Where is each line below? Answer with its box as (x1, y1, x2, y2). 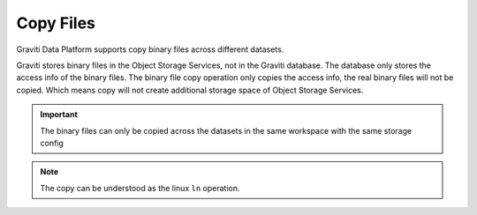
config (40, 137, 64, 148)
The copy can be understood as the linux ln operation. (40, 182, 240, 193)
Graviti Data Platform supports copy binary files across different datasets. (16, 44, 284, 55)
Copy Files (16, 13, 96, 33)
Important (40, 109, 79, 120)
